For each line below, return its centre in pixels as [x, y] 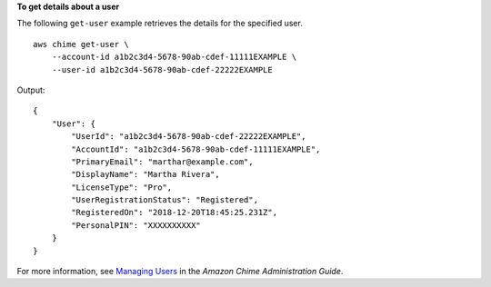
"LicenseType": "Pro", [122, 187]
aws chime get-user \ [81, 44]
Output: [31, 90]
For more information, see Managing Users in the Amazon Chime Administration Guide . [180, 272]
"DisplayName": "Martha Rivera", [145, 174]
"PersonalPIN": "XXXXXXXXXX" [136, 225]
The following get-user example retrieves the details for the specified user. [160, 24]
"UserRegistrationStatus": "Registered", [165, 200]
